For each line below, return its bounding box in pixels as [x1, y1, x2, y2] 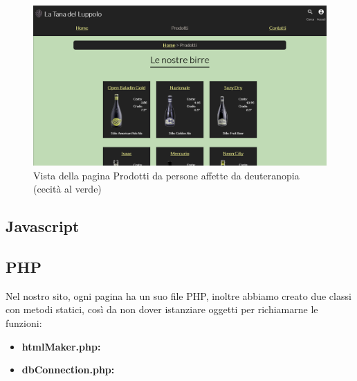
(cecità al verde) [33, 181, 102, 196]
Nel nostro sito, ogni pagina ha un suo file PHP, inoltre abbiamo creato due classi [6, 288, 351, 303]
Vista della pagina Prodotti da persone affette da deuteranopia [33, 168, 300, 182]
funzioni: [6, 316, 42, 330]
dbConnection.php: [21, 362, 115, 377]
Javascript [6, 215, 80, 237]
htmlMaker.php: [21, 339, 101, 353]
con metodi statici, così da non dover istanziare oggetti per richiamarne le [6, 302, 318, 317]
